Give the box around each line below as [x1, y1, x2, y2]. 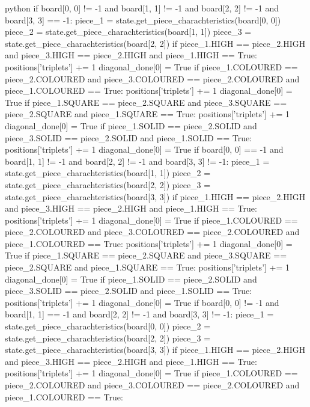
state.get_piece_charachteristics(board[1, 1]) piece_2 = [5, 167, 211, 179]
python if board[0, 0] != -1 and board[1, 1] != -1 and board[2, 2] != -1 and [5, 2, 279, 14]
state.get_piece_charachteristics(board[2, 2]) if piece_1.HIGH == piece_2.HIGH [5, 37, 306, 49]
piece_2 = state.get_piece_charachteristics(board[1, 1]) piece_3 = [5, 25, 252, 38]
